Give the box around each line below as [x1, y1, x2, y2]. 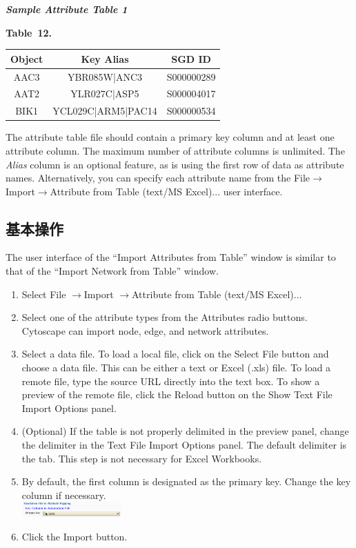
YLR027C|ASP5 [70, 86, 139, 101]
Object [10, 51, 43, 66]
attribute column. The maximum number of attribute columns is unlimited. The [6, 143, 345, 157]
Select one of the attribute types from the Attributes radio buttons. [21, 310, 308, 324]
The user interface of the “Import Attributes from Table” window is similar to [6, 250, 336, 264]
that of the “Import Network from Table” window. [6, 264, 219, 278]
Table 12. [6, 25, 52, 39]
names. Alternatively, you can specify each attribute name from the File [6, 170, 310, 185]
